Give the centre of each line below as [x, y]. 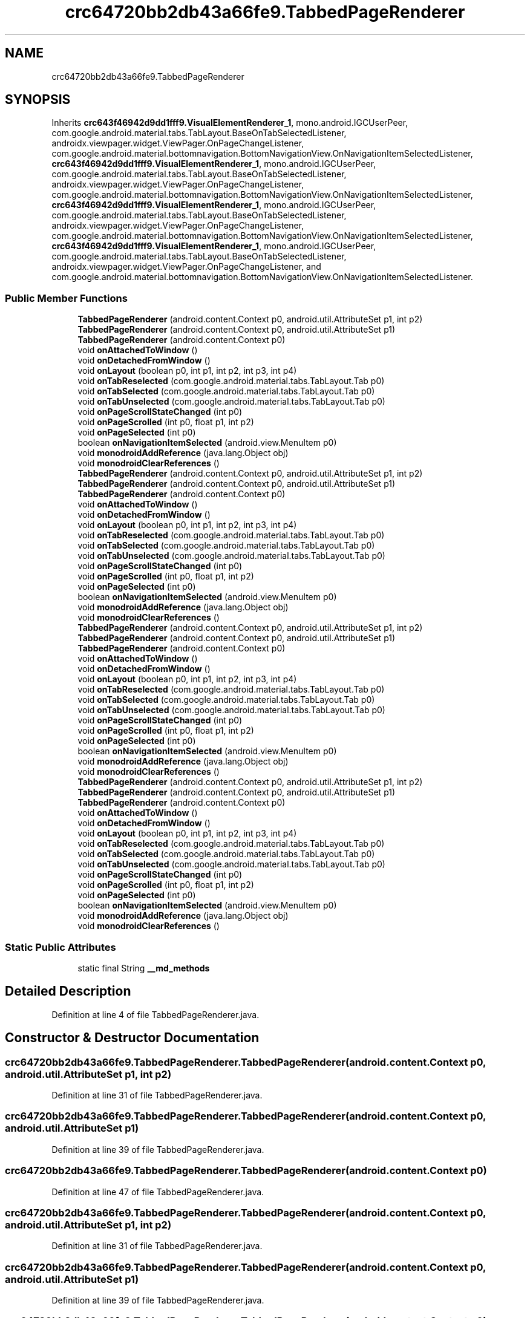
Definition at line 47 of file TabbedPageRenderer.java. [158, 1192]
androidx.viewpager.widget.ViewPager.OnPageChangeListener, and [186, 267]
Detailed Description [68, 991]
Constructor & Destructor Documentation [132, 1038]
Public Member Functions [66, 298]
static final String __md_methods [144, 968]
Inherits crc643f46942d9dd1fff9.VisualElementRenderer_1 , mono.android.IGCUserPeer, [230, 123]
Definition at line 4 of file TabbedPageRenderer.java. [155, 1014]
